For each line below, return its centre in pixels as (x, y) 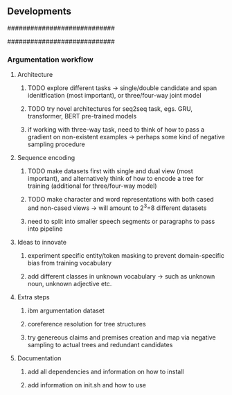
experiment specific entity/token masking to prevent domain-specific (126, 255)
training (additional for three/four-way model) (92, 186)
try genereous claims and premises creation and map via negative (122, 337)
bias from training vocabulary (70, 263)
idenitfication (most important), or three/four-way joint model (115, 96)
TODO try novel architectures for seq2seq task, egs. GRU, (110, 109)
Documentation (39, 358)
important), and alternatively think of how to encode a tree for (116, 179)
